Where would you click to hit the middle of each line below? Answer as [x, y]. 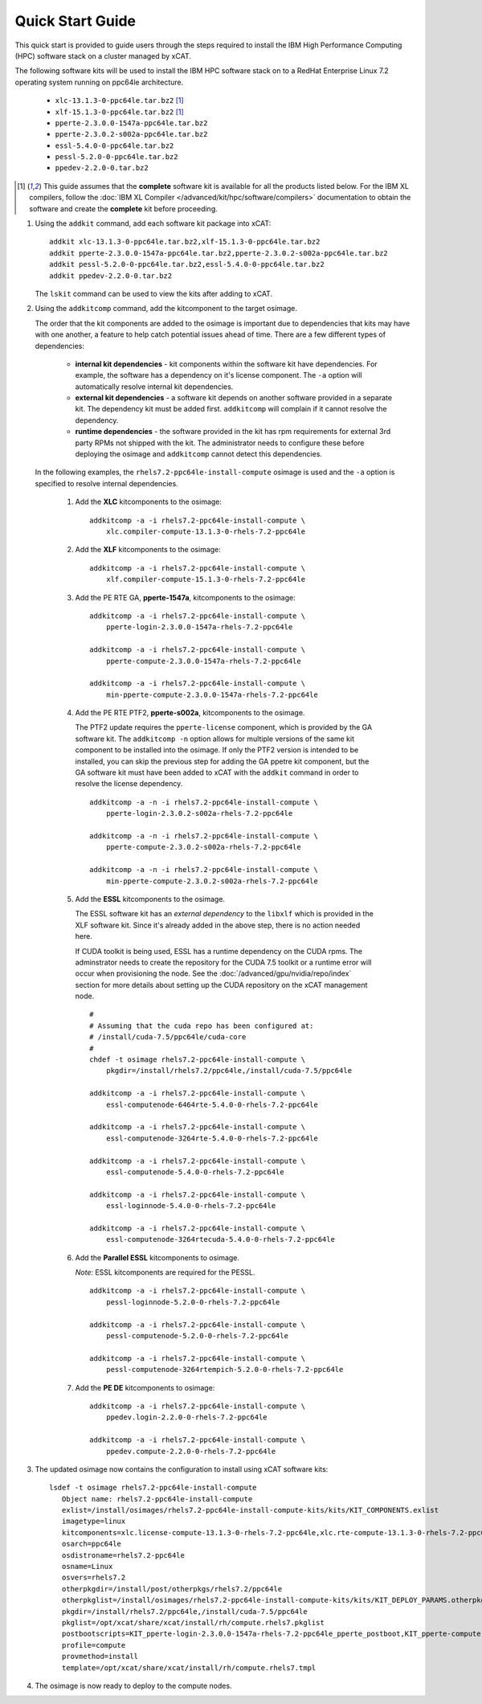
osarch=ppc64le [92, 1544]
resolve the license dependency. [129, 784]
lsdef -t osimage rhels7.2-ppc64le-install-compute [153, 1488]
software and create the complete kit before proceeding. [124, 208]
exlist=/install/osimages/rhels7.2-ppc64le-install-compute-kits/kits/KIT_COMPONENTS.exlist [250, 1510]
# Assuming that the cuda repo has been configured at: [202, 1026]
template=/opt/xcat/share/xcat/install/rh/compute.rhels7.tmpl [189, 1667]
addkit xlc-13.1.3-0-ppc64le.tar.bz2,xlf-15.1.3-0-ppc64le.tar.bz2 [185, 242]
